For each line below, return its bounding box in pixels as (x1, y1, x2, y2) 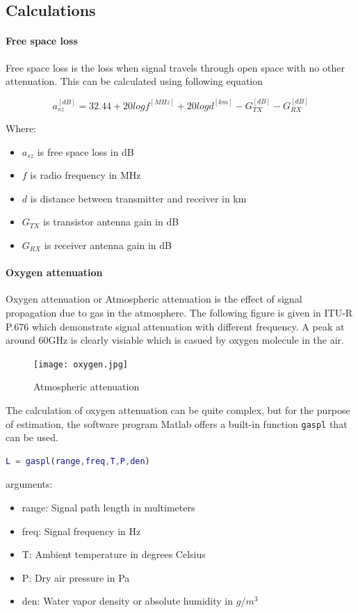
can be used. (6, 430, 58, 445)
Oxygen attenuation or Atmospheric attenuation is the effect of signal (6, 292, 302, 306)
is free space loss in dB (37, 144, 134, 159)
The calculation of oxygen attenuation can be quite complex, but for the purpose (6, 402, 350, 417)
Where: (6, 121, 36, 135)
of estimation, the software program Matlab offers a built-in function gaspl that (6, 416, 348, 431)
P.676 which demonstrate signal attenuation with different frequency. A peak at (6, 319, 345, 333)
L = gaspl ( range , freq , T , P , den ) (6, 456, 150, 466)
